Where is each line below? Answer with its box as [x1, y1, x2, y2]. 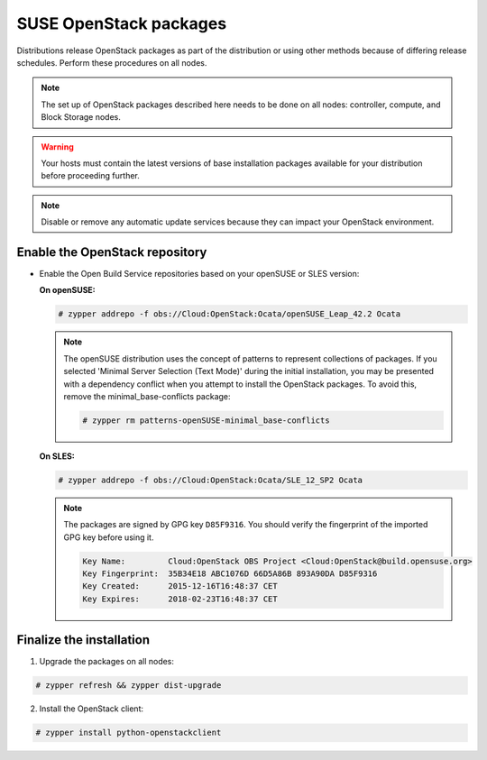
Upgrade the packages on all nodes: [39, 656, 175, 667]
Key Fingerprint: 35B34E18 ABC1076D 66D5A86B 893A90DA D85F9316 [82, 568, 378, 579]
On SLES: [39, 451, 76, 462]
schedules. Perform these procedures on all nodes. [16, 57, 207, 68]
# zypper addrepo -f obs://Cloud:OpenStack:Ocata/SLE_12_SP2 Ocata [58, 474, 363, 485]
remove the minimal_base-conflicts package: [63, 390, 231, 401]
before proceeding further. [41, 170, 140, 181]
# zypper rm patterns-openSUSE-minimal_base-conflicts [82, 415, 330, 426]
